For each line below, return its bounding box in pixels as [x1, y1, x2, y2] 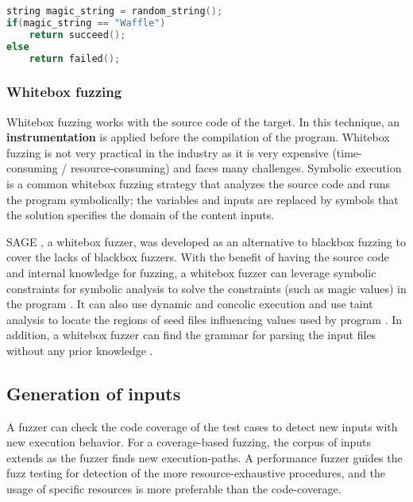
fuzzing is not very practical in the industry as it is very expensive [6, 144, 329, 160]
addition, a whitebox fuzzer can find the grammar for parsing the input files [6, 326, 376, 343]
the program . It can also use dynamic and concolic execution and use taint [6, 295, 373, 312]
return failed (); [29, 52, 121, 64]
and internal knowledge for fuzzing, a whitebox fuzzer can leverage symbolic [6, 264, 376, 280]
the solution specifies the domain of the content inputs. [6, 207, 275, 223]
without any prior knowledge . [6, 342, 153, 358]
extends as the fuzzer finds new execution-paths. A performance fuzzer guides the [6, 449, 403, 465]
